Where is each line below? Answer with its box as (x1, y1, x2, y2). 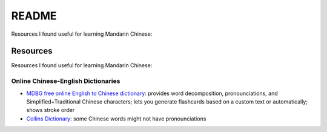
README (11, 9, 57, 22)
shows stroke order (26, 107, 75, 114)
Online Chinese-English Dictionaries (11, 77, 121, 85)
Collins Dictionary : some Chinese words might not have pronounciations (26, 115, 206, 122)
